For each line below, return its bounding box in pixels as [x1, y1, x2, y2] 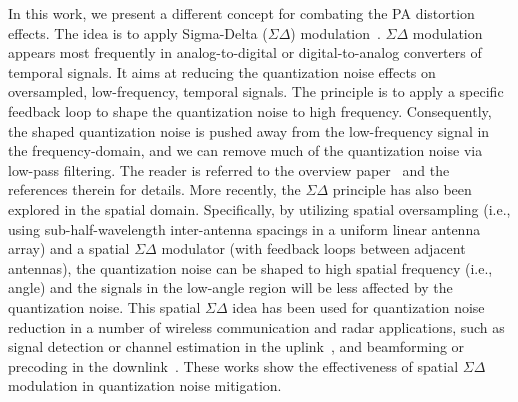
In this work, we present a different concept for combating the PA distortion [8, 3, 475, 23]
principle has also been [332, 179, 472, 200]
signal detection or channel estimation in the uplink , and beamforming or [8, 336, 465, 357]
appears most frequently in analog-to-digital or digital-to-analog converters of [8, 42, 482, 63]
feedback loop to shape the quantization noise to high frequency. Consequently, [8, 100, 492, 121]
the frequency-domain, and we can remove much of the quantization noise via [8, 140, 483, 161]
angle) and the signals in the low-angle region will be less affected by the [8, 277, 453, 298]
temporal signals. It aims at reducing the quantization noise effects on [8, 61, 436, 82]
